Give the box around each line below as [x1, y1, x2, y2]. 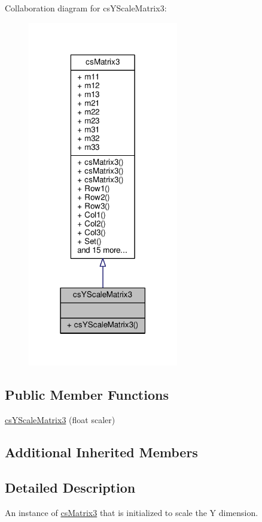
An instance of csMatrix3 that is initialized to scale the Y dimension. [5, 506, 258, 518]
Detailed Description [5, 478, 136, 496]
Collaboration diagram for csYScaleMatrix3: [5, 2, 167, 14]
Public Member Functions [5, 385, 169, 404]
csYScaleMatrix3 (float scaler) [5, 414, 115, 426]
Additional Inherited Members [5, 443, 198, 461]
